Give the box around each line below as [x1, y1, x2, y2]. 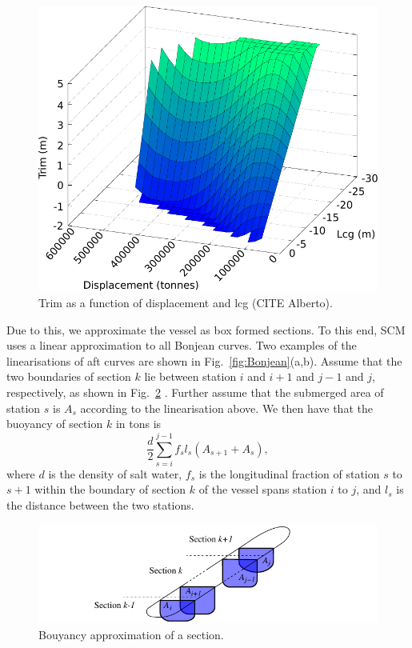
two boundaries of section [6, 368, 131, 385]
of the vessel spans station [198, 481, 327, 498]
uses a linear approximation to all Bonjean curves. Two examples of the [6, 337, 357, 354]
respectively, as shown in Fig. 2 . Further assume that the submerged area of [6, 383, 384, 400]
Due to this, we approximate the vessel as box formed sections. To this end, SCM [6, 321, 406, 338]
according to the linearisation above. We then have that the [80, 399, 373, 416]
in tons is [115, 415, 162, 432]
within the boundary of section [34, 481, 186, 498]
